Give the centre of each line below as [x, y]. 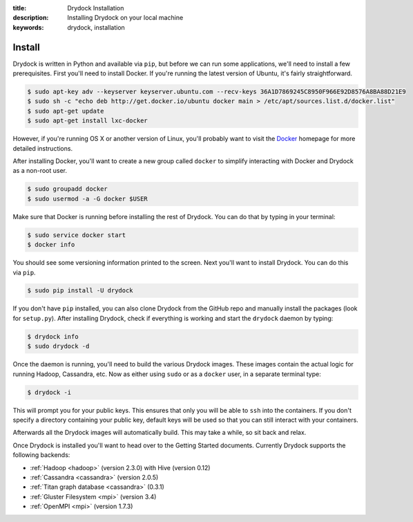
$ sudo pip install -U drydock [80, 291]
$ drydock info [53, 336]
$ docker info [51, 245]
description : [31, 18]
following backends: [41, 455]
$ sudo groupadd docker [68, 189]
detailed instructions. [42, 148]
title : [20, 8]
